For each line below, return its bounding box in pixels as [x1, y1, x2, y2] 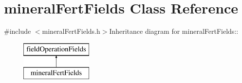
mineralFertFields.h [42, 26, 100, 36]
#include [4, 26, 31, 36]
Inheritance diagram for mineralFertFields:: [109, 26, 239, 36]
